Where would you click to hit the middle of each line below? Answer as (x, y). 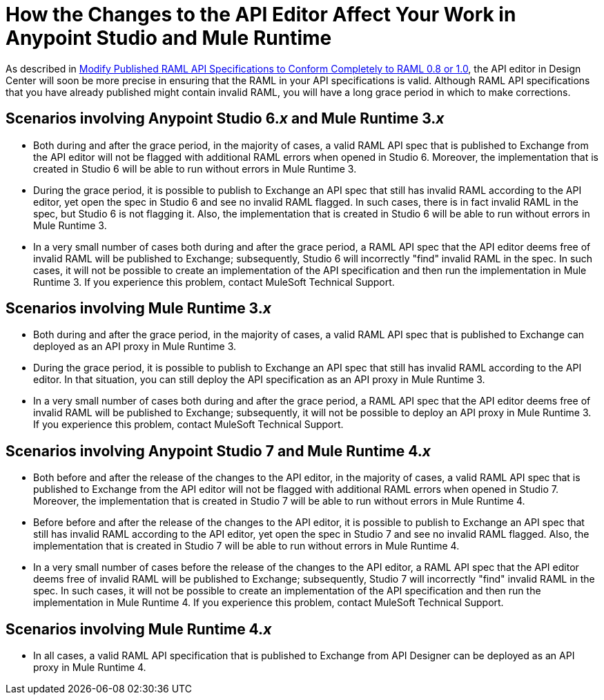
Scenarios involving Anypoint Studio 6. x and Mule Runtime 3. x (225, 119)
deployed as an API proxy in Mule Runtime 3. (135, 347)
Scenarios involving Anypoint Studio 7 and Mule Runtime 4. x (218, 451)
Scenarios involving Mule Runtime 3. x (138, 309)
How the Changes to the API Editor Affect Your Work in (261, 14)
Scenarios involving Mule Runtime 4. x (139, 629)
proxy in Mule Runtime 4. (90, 668)
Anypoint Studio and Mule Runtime (169, 38)
